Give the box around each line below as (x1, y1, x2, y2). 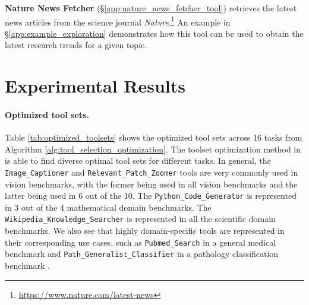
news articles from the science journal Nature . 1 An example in (5, 14, 231, 28)
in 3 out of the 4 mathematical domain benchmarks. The (5, 201, 212, 213)
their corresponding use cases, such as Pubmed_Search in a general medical (5, 236, 276, 248)
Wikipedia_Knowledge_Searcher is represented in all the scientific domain (5, 212, 276, 225)
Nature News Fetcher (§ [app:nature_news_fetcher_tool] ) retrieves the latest (5, 2, 297, 14)
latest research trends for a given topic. (5, 39, 147, 51)
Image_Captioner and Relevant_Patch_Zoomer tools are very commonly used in (5, 166, 298, 178)
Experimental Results (5, 74, 185, 98)
